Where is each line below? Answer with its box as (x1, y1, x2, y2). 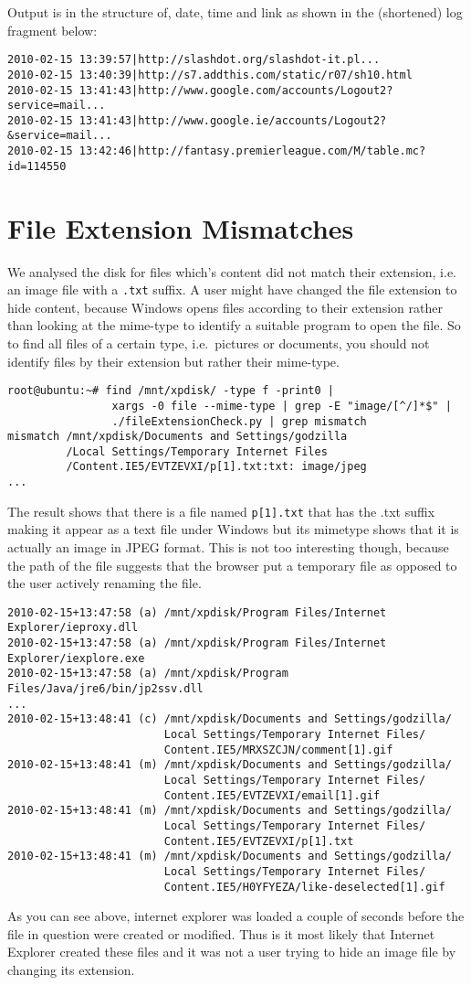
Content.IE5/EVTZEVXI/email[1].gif (163, 788, 381, 802)
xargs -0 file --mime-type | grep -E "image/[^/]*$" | (111, 399, 452, 412)
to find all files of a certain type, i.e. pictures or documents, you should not (7, 334, 430, 352)
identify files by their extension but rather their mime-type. (7, 351, 340, 370)
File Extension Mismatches (7, 209, 354, 246)
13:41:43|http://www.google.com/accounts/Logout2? (78, 83, 393, 97)
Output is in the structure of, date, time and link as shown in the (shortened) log (7, 3, 463, 21)
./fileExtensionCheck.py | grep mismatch (111, 414, 367, 428)
